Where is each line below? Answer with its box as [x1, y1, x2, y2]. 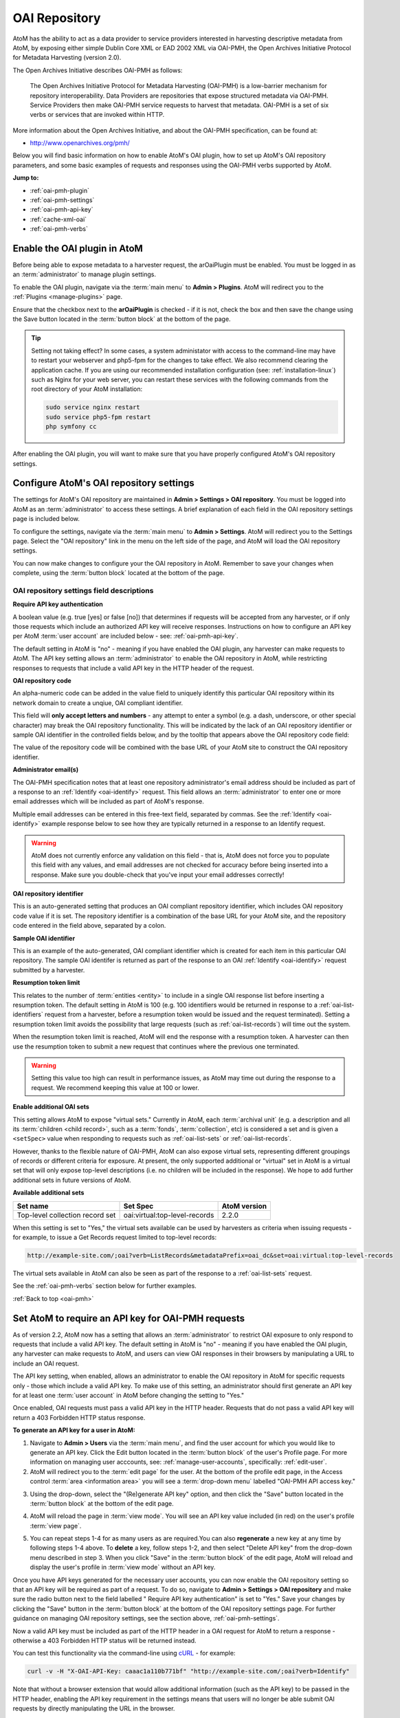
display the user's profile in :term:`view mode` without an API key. [30, 1563, 216, 1572]
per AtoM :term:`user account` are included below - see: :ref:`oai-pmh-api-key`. [12, 632, 238, 640]
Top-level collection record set [16, 1210, 116, 1220]
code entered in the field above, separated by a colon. [12, 922, 166, 930]
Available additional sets [12, 1189, 85, 1197]
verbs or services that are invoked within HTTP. [30, 111, 165, 119]
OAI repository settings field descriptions [12, 585, 154, 595]
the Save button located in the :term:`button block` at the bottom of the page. [12, 315, 231, 323]
